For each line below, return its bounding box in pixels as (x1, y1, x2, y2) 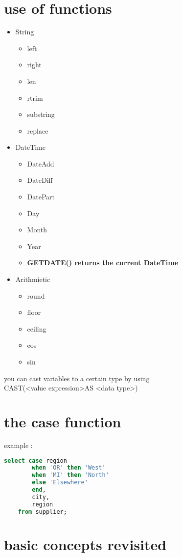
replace (27, 125, 48, 136)
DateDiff (27, 175, 53, 185)
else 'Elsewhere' (32, 479, 88, 486)
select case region (4, 457, 67, 464)
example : (4, 440, 33, 450)
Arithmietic (15, 274, 50, 284)
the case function (4, 411, 121, 431)
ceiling (27, 323, 46, 334)
